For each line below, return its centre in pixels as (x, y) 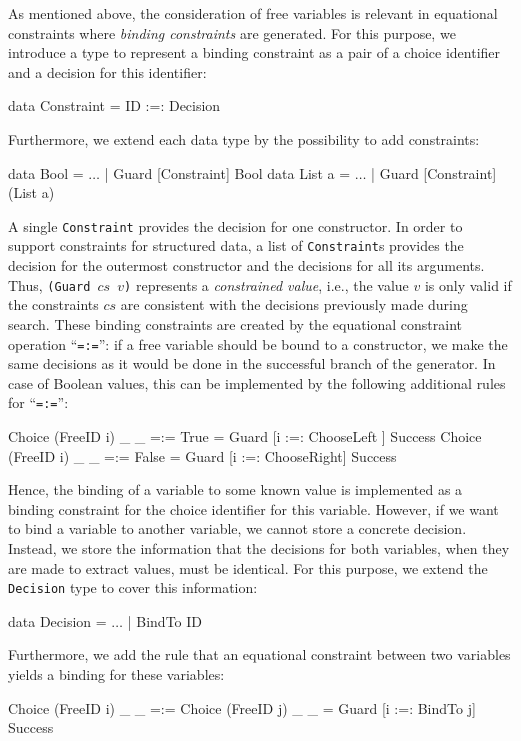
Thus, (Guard (49, 284)
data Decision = (57, 620)
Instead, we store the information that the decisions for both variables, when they (259, 547)
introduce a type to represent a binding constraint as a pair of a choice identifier (254, 52)
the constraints (53, 304)
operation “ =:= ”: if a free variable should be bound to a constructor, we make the (258, 343)
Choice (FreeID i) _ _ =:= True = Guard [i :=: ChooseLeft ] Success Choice (245, 436)
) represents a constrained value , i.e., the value (266, 284)
